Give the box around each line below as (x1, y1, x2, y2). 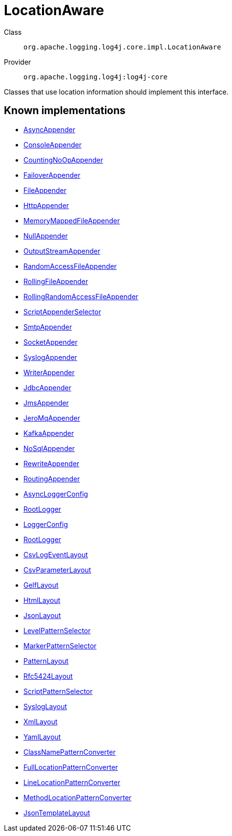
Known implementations (4, 104, 126, 117)
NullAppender (23, 231, 68, 240)
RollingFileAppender (23, 277, 88, 286)
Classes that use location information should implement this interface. (4, 87, 229, 96)
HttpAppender (23, 201, 69, 210)
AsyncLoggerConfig (23, 489, 88, 498)
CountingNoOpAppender (23, 155, 103, 164)
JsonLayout (23, 611, 61, 620)
